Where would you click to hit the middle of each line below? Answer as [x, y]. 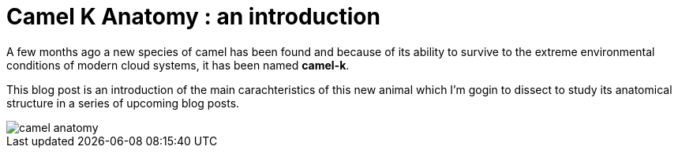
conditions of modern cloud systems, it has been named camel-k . [178, 65]
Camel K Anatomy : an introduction [193, 17]
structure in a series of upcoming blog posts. [123, 103]
